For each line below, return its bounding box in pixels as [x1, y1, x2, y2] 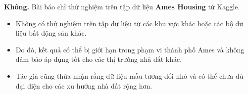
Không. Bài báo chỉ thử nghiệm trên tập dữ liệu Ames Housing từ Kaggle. [4, 1, 240, 11]
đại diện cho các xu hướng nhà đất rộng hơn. [15, 80, 152, 91]
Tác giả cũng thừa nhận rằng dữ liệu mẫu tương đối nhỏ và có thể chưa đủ [15, 70, 244, 81]
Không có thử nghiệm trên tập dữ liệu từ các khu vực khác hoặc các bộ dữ [15, 18, 244, 28]
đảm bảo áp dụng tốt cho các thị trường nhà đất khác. [15, 54, 182, 64]
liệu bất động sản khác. [15, 28, 87, 38]
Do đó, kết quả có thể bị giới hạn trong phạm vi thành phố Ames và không [15, 44, 245, 54]
